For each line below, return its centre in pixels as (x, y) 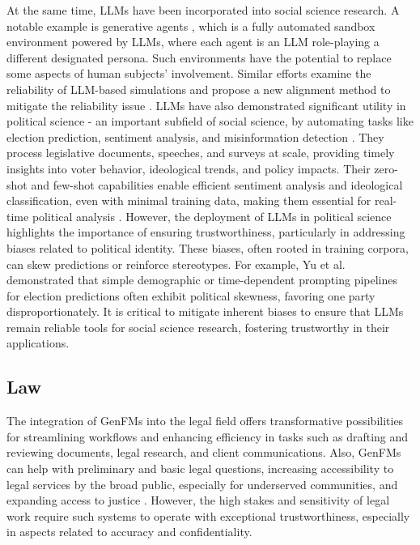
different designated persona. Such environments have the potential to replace (199, 57)
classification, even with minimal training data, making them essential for (189, 200)
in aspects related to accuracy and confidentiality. (129, 532)
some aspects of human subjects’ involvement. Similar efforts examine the (189, 73)
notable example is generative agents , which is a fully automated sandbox (191, 26)
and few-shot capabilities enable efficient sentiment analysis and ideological (217, 184)
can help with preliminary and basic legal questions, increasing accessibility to (200, 468)
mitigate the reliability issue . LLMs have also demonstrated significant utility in (206, 105)
